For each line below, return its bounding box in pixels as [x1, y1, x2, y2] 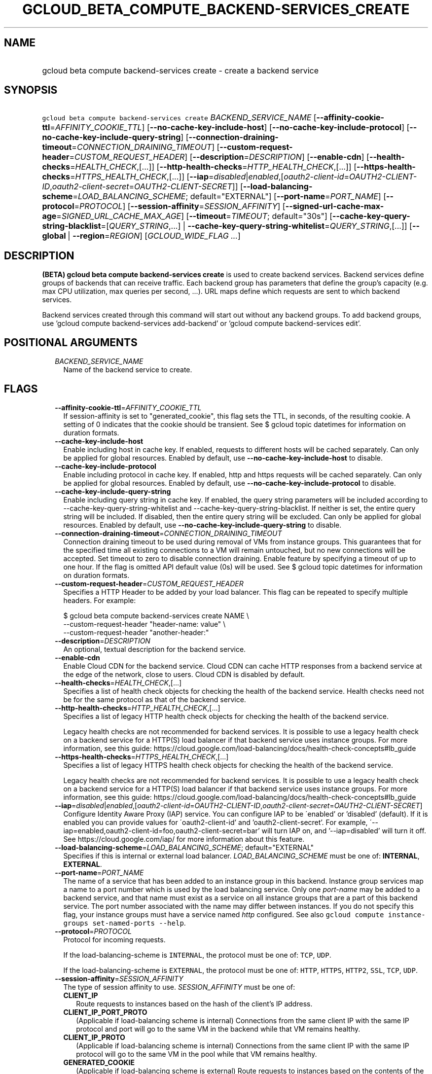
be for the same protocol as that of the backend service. [63, 695, 246, 704]
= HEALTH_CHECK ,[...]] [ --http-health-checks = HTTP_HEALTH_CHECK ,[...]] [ [70, 162, 357, 172]
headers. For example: [63, 596, 136, 605]
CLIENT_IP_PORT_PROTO [63, 1007, 147, 1016]
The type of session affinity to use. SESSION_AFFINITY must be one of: [63, 982, 295, 991]
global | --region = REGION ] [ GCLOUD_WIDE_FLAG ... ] [42, 231, 241, 241]
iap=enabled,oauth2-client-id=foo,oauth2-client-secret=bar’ [63, 826, 260, 835]
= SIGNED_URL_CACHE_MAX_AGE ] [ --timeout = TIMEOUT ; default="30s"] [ [56, 211, 333, 221]
